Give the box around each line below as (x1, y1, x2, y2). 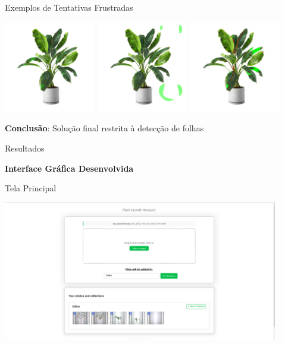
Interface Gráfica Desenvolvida (5, 162, 134, 174)
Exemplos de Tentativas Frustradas (5, 1, 133, 13)
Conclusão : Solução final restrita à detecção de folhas (5, 122, 204, 134)
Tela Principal (5, 182, 57, 194)
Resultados (5, 141, 45, 154)
